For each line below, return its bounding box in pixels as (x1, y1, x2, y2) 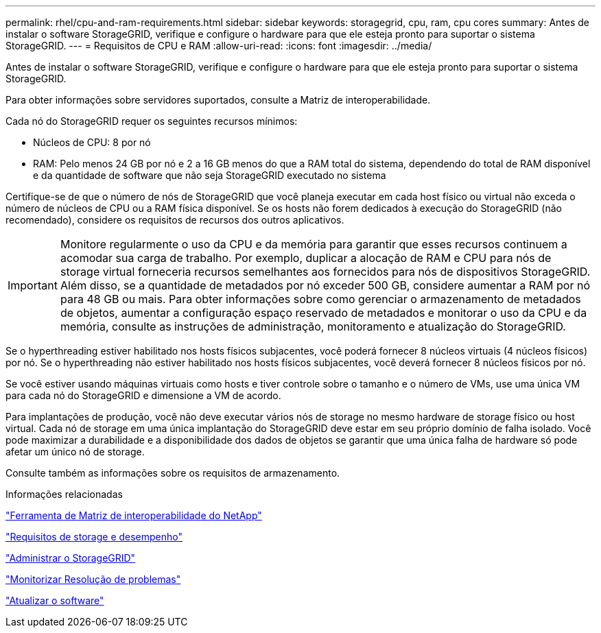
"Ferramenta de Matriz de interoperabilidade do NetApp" (5, 510, 262, 521)
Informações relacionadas (5, 488, 123, 500)
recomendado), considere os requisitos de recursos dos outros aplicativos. (5, 214, 344, 226)
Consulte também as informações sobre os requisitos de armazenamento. (5, 467, 340, 479)
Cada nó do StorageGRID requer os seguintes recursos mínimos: (5, 115, 298, 127)
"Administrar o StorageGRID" (5, 552, 136, 564)
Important (8, 278, 58, 292)
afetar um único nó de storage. (5, 446, 145, 457)
